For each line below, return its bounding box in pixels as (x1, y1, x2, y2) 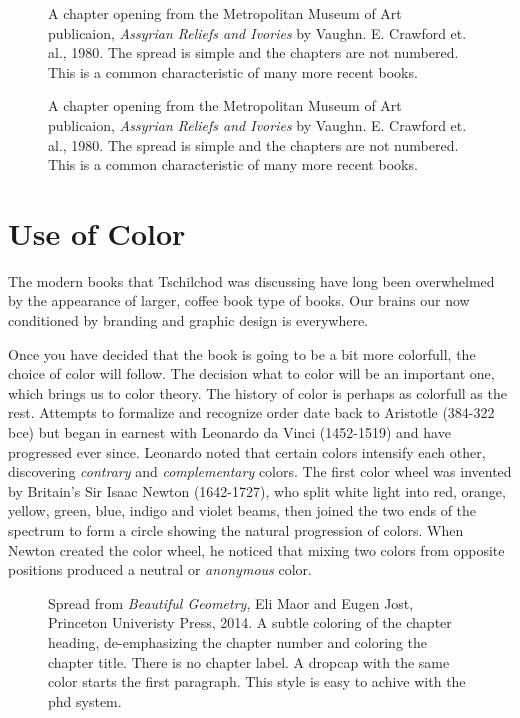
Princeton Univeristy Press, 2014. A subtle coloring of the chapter (48, 612, 452, 633)
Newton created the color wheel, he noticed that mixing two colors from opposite (8, 539, 505, 560)
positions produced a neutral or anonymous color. (8, 559, 312, 580)
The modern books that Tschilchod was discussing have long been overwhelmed (8, 270, 495, 291)
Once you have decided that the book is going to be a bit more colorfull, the (8, 343, 476, 364)
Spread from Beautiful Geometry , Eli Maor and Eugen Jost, (48, 592, 414, 613)
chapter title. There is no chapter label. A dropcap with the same (48, 651, 450, 672)
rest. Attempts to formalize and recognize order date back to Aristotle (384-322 (8, 402, 495, 423)
